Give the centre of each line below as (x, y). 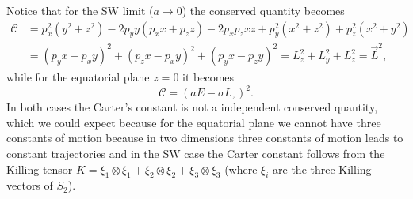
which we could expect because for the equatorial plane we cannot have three (194, 122)
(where (241, 169)
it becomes (208, 77)
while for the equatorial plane (78, 77)
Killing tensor (40, 169)
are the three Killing (322, 169)
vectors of (30, 185)
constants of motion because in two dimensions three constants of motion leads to (205, 138)
